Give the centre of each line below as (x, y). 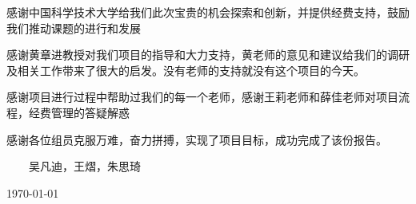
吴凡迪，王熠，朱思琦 (84, 166)
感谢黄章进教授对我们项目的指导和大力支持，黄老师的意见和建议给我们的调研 (208, 55)
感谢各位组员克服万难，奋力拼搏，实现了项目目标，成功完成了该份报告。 (197, 139)
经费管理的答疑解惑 (79, 112)
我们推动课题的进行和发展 (74, 27)
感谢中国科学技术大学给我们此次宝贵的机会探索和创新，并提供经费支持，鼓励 (208, 12)
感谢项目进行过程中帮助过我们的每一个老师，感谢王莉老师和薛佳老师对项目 (202, 97)
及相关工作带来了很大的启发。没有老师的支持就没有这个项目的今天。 (186, 70)
